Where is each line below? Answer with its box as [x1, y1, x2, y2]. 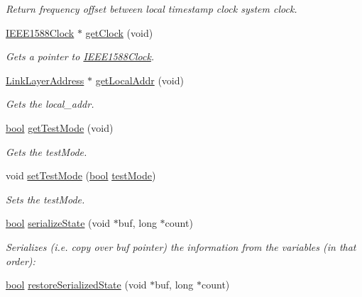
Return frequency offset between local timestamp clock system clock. [6, 1, 297, 16]
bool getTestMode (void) [6, 120, 114, 135]
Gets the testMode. [6, 144, 87, 159]
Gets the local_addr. [6, 96, 94, 111]
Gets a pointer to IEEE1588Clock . [6, 49, 155, 64]
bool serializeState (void [6, 215, 111, 230]
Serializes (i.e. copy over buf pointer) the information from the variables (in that [6, 239, 356, 254]
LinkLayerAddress [6, 72, 84, 87]
